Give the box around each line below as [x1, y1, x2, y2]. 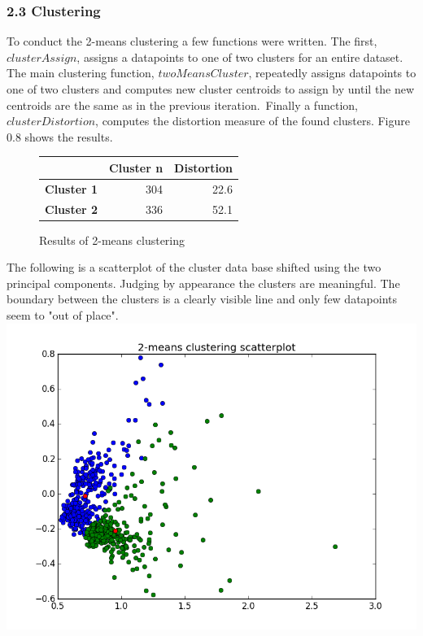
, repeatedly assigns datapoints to [248, 64, 416, 81]
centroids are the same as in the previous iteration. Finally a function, [7, 96, 358, 113]
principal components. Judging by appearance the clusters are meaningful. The [7, 274, 400, 291]
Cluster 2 [45, 200, 98, 217]
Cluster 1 [45, 180, 98, 197]
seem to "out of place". [7, 307, 119, 324]
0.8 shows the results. [7, 128, 113, 145]
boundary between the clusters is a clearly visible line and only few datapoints [7, 290, 398, 307]
